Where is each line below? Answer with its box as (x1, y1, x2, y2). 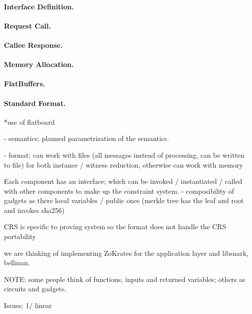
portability (4, 231, 36, 242)
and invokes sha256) (4, 205, 65, 215)
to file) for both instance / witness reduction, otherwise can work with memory (4, 159, 243, 170)
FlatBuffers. (4, 78, 45, 89)
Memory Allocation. (4, 59, 74, 70)
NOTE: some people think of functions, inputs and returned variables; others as (4, 274, 246, 284)
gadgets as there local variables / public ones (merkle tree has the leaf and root (4, 195, 244, 206)
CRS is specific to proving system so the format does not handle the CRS (4, 221, 226, 232)
